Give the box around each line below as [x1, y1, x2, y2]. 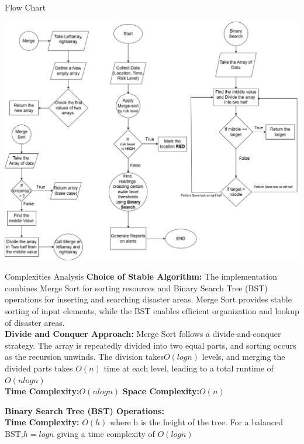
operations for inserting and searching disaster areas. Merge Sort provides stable [5, 293, 292, 305]
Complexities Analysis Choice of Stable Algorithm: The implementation [5, 270, 277, 283]
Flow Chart [5, 1, 46, 13]
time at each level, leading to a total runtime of [103, 362, 274, 374]
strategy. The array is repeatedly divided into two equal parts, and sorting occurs [5, 339, 296, 351]
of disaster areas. [5, 316, 65, 328]
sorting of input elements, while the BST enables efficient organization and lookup [5, 304, 299, 316]
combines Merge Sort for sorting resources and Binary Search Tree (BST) [5, 281, 268, 294]
